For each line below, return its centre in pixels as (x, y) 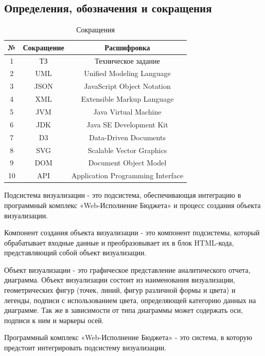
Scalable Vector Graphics (127, 150)
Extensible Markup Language (127, 99)
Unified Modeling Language (127, 73)
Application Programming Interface (127, 175)
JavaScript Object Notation (127, 86)
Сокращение (43, 47)
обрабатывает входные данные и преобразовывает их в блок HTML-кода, (119, 242)
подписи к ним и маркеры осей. (54, 320)
